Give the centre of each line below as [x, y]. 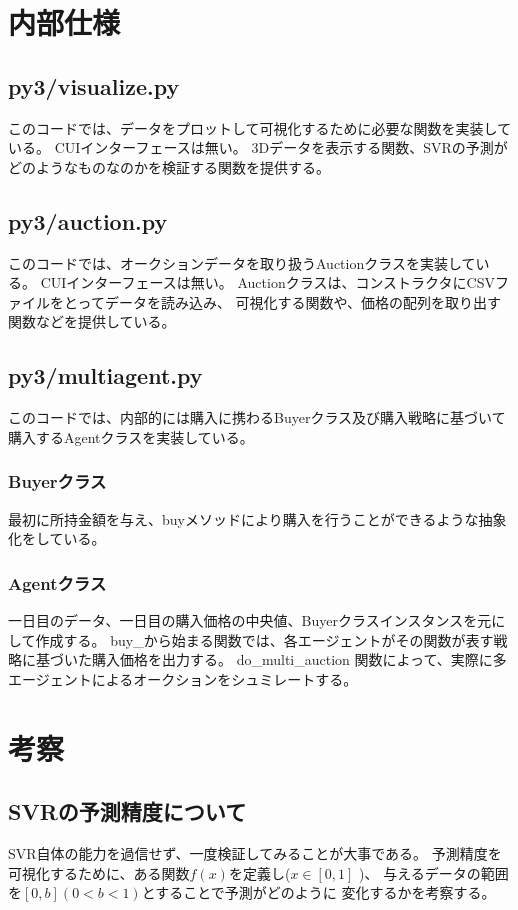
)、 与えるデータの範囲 [434, 872]
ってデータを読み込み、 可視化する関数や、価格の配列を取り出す [289, 301]
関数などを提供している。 [92, 321]
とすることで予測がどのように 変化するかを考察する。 [318, 892]
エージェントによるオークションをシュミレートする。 [183, 678]
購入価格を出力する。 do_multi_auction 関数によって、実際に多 [299, 659]
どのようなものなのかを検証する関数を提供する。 [169, 166]
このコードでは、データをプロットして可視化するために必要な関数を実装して [260, 127]
